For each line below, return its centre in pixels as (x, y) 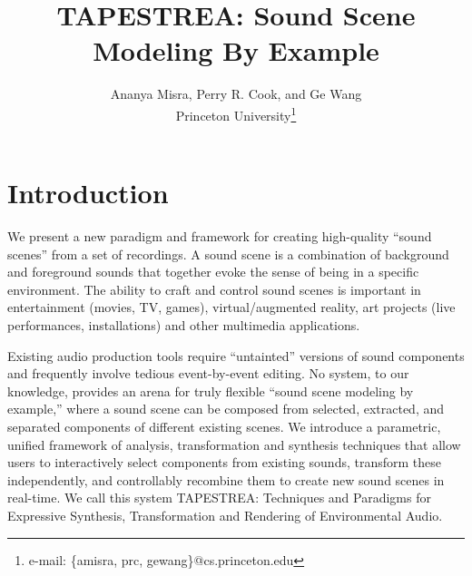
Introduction (88, 193)
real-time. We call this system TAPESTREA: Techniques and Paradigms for (219, 498)
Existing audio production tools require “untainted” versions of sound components (236, 355)
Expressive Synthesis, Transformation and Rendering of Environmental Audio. (225, 515)
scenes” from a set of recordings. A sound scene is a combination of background (228, 254)
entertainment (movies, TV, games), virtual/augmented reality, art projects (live (231, 307)
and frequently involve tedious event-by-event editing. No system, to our (208, 373)
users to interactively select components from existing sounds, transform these (225, 462)
